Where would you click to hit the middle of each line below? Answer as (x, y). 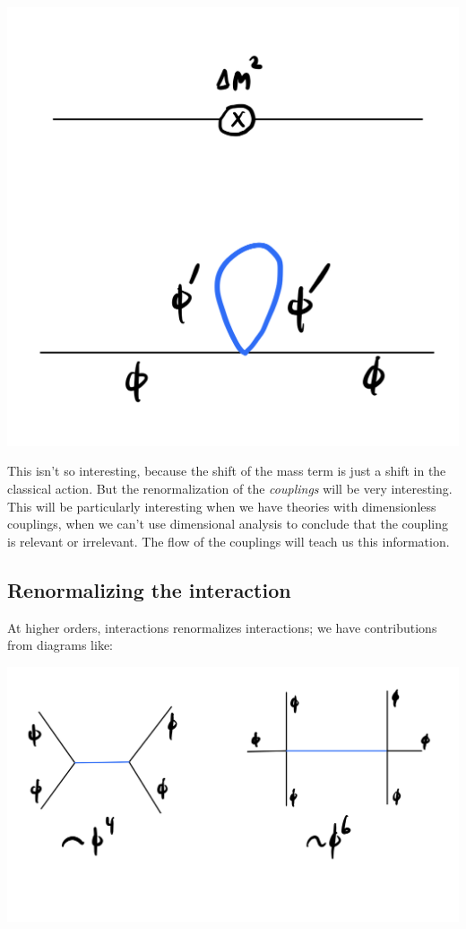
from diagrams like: (60, 645)
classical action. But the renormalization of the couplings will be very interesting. (230, 488)
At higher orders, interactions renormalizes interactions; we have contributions (222, 627)
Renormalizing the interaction (149, 589)
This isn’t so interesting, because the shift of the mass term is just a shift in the (227, 471)
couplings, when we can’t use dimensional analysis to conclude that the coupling (228, 524)
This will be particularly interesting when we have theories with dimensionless (222, 506)
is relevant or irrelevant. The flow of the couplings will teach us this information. (229, 541)
